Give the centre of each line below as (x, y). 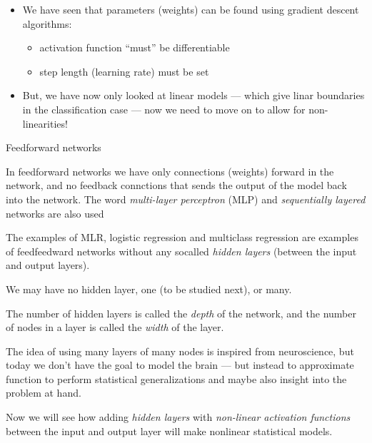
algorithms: (47, 23)
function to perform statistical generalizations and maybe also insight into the (176, 378)
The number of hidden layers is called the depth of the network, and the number (181, 313)
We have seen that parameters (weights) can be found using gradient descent (191, 9)
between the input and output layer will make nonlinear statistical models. (169, 431)
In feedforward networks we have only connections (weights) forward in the (170, 171)
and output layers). (48, 265)
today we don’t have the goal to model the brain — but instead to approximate (180, 365)
